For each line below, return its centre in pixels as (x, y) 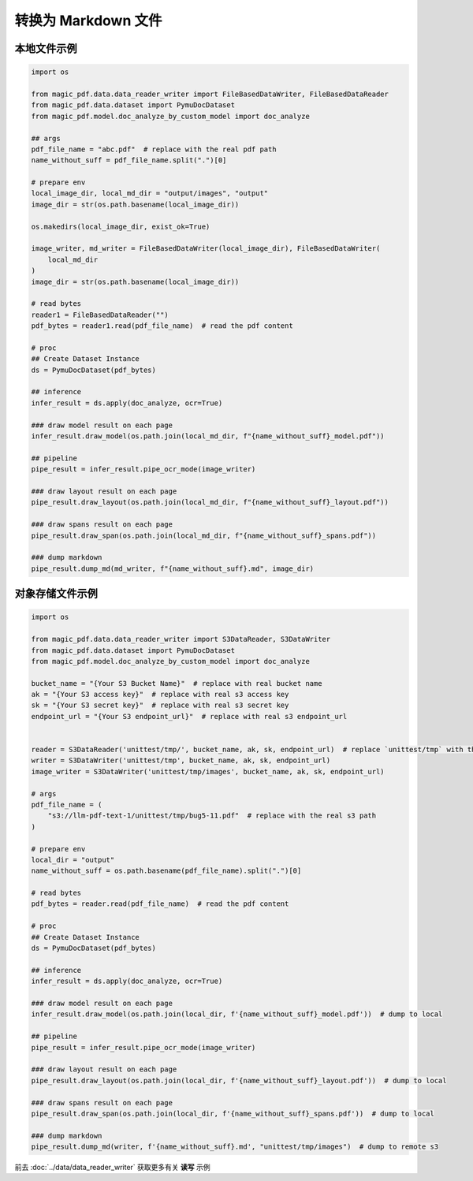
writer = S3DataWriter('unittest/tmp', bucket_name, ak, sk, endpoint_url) (181, 760)
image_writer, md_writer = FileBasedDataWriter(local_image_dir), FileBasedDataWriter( (206, 249)
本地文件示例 (46, 48)
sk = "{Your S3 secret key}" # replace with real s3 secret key (160, 705)
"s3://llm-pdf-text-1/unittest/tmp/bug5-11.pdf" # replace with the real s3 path (212, 816)
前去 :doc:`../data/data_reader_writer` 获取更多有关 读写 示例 (112, 1168)
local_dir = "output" (73, 860)
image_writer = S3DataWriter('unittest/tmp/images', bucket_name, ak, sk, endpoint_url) (208, 771)
